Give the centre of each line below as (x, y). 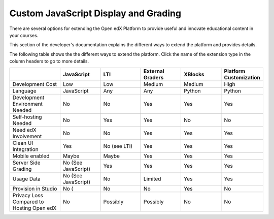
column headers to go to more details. (49, 61)
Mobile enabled (31, 156)
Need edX (24, 130)
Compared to (28, 202)
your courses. (24, 35)
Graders (153, 77)
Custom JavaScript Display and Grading (95, 13)
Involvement (27, 136)
